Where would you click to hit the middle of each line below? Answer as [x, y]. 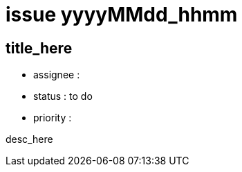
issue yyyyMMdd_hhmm [122, 15]
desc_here [29, 139]
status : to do [63, 96]
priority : [53, 118]
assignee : [57, 75]
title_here [39, 48]
